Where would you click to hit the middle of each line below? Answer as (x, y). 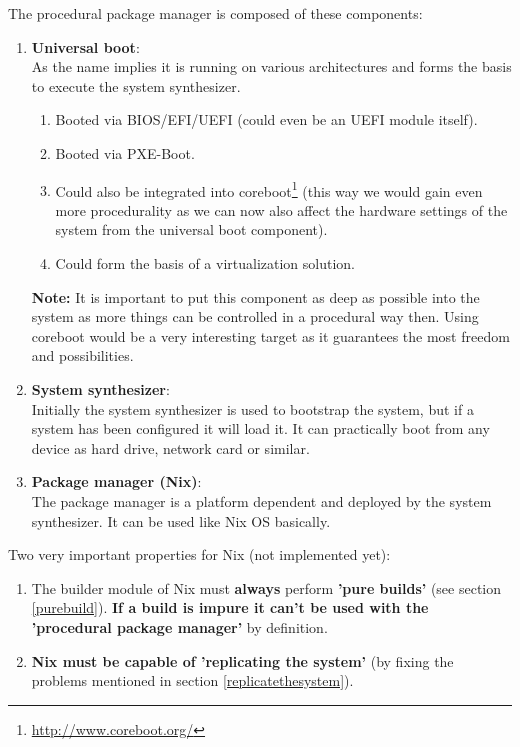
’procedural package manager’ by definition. (179, 626)
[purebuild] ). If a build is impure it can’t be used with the (230, 607)
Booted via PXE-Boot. (125, 152)
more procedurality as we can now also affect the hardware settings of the (281, 209)
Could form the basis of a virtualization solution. (205, 263)
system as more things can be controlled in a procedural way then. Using (255, 316)
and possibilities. (82, 355)
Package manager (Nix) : (116, 481)
